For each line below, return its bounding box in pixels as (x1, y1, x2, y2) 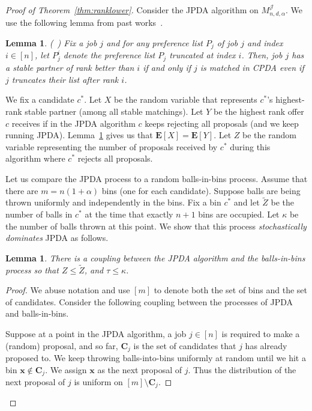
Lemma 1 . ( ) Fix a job (5, 37, 97, 49)
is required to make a (221, 327, 300, 339)
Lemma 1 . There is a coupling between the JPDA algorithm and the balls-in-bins (5, 251, 305, 264)
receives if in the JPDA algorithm (11, 117, 136, 129)
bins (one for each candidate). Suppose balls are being (101, 184, 301, 196)
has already (245, 339, 287, 352)
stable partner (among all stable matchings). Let (25, 105, 203, 117)
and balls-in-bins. (5, 307, 69, 320)
